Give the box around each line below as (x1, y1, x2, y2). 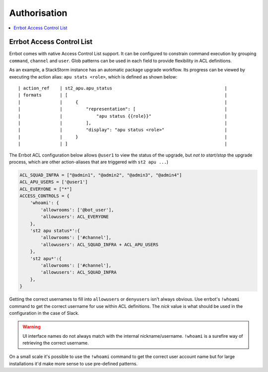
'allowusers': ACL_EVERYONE (40, 214, 109, 220)
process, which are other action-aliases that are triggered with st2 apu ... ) (9, 159, 169, 165)
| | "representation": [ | (18, 106, 228, 112)
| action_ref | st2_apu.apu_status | (18, 85, 228, 91)
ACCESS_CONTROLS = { (19, 193, 69, 199)
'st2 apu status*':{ (30, 228, 80, 233)
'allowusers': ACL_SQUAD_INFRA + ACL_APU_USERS (40, 241, 159, 247)
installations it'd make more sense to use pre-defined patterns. (9, 361, 138, 367)
